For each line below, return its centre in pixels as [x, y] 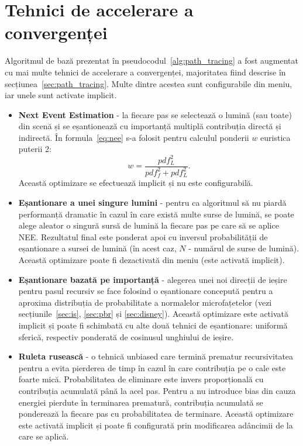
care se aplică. [44, 436]
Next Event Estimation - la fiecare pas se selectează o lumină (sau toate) [155, 114]
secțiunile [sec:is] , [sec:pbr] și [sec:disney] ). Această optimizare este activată [153, 314]
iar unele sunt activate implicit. [61, 95]
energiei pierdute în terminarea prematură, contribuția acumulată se [141, 402]
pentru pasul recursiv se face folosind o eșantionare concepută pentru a [146, 291]
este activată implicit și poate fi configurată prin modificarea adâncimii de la [156, 425]
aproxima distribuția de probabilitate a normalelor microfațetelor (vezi [145, 302]
